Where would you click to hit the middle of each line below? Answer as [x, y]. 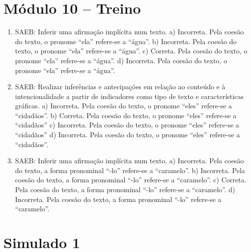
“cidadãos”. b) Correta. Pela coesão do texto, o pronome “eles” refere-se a [126, 115]
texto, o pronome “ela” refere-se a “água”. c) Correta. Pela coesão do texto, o [131, 51]
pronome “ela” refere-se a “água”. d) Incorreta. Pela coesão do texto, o [121, 60]
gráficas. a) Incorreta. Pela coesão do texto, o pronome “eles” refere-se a [124, 106]
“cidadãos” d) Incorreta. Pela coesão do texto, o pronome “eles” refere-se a [127, 135]
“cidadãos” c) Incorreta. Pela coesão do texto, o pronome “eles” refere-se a [127, 125]
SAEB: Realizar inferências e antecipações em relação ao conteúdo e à [120, 87]
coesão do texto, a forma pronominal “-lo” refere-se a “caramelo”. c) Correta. [131, 180]
